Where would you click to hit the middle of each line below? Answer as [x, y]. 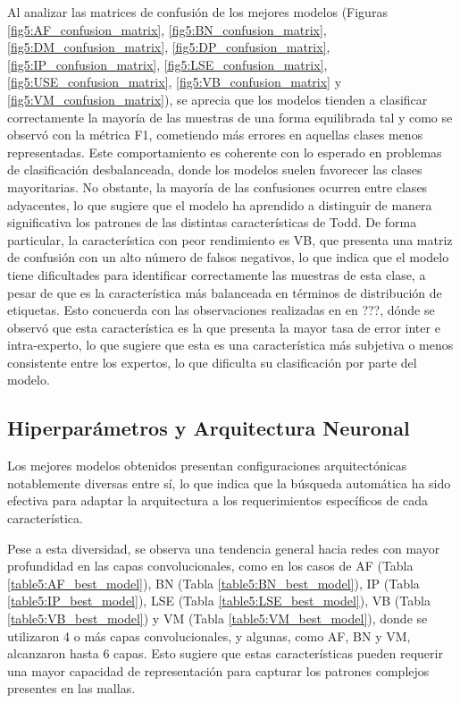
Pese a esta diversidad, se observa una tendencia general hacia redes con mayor [224, 548]
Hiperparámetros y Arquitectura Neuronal [209, 428]
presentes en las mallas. [71, 688]
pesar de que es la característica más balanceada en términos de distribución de [225, 292]
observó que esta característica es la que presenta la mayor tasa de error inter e [224, 327]
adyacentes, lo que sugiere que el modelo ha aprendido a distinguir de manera [220, 204]
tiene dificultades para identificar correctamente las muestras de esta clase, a [217, 274]
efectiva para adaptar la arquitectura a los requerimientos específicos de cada [218, 500]
